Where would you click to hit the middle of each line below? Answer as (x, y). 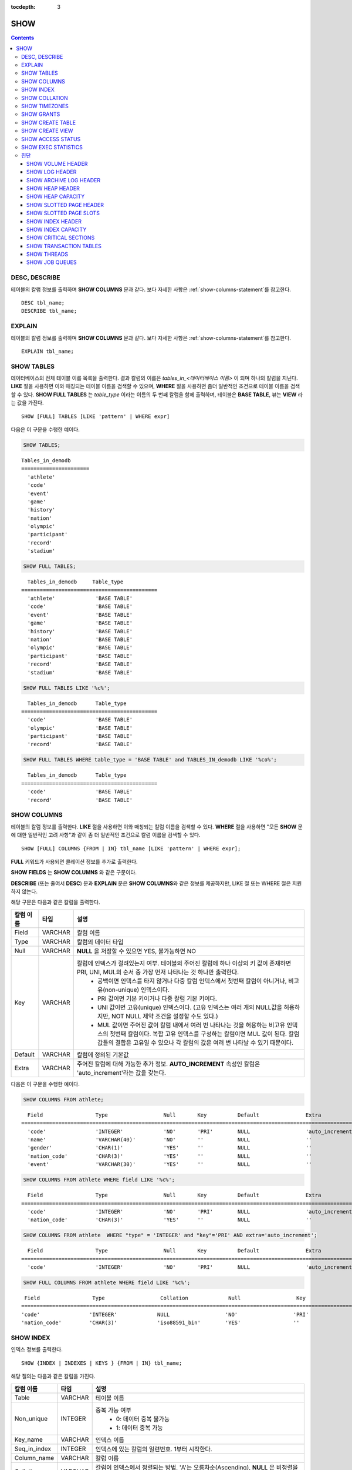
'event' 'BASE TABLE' (80, 615)
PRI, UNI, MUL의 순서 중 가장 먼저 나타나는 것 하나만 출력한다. (158, 972)
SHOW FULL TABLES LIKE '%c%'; (67, 688)
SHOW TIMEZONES (45, 106)
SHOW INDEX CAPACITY (57, 229)
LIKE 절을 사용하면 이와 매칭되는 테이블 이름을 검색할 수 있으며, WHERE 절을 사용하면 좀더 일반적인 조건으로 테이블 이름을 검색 (155, 386)
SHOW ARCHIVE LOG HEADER (64, 180)
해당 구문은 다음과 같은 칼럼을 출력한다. (55, 902)
